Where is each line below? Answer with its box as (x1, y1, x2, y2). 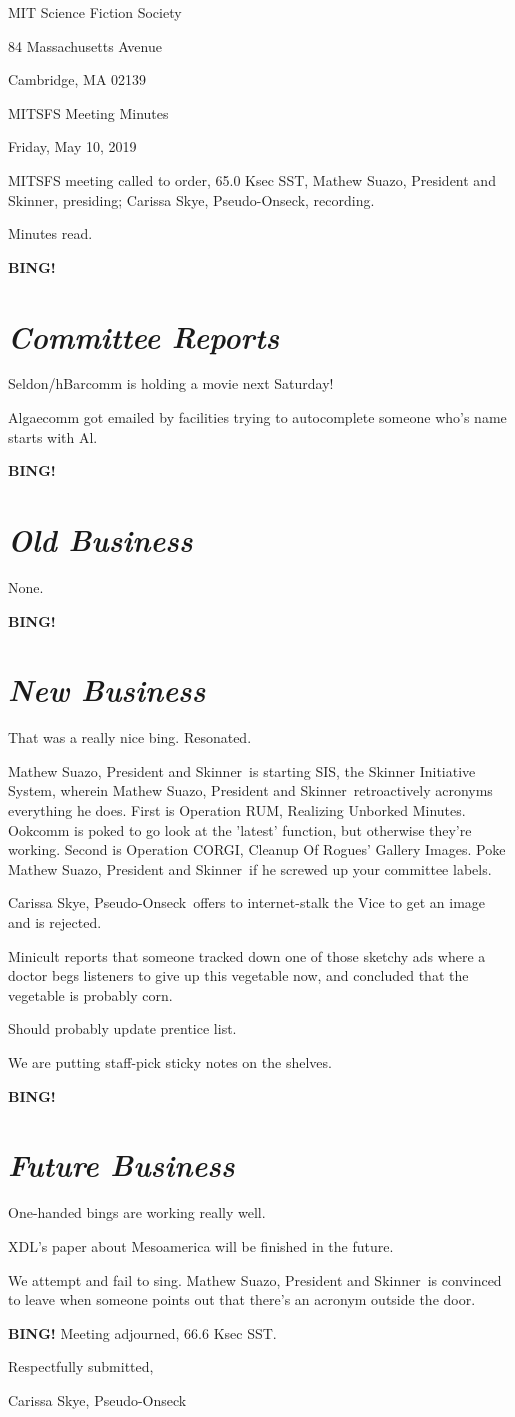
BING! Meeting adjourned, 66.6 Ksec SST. (8, 1322, 277, 1343)
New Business (8, 669, 206, 711)
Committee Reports (8, 315, 280, 357)
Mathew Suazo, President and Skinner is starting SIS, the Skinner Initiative (8, 760, 476, 781)
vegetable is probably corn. (8, 984, 173, 1005)
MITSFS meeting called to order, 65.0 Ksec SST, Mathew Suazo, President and (8, 169, 496, 190)
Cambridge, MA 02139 (8, 69, 147, 90)
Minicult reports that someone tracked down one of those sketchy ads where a (8, 945, 486, 966)
